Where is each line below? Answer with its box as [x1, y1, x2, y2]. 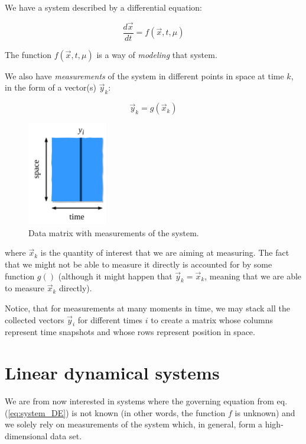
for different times [77, 313, 143, 326]
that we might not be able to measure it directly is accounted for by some [5, 258, 272, 270]
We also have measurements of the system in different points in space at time [5, 69, 284, 82]
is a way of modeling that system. [96, 48, 217, 60]
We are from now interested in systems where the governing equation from [5, 395, 274, 407]
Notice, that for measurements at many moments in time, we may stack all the [5, 301, 290, 314]
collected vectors [5, 313, 64, 326]
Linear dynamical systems [5, 361, 220, 385]
